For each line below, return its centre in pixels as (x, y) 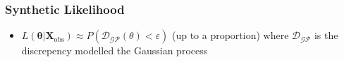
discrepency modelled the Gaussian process (115, 51)
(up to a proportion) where (230, 35)
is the (326, 35)
